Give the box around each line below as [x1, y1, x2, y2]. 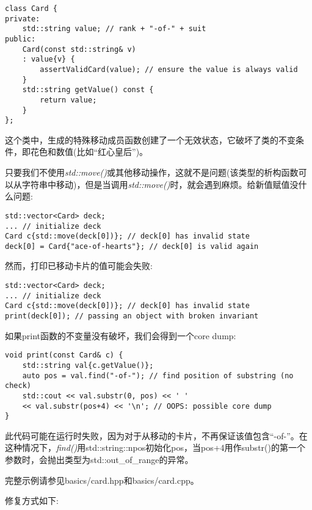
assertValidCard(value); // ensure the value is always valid [40, 65, 298, 74]
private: [5, 14, 40, 23]
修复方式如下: [5, 494, 59, 507]
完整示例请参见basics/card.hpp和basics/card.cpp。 [5, 473, 199, 486]
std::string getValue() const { [22, 85, 154, 95]
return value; [40, 95, 97, 104]
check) [5, 381, 31, 390]
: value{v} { [22, 55, 75, 64]
